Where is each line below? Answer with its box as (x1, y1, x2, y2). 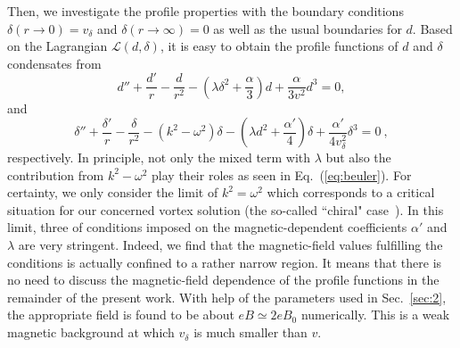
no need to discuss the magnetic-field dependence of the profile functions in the (7, 270, 439, 289)
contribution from (7, 165, 104, 184)
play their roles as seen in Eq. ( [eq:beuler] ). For (152, 165, 412, 184)
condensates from (7, 54, 102, 72)
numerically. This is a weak (300, 305, 450, 324)
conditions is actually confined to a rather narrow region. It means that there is (7, 253, 442, 271)
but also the (325, 148, 391, 167)
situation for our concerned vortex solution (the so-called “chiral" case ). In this (7, 200, 444, 219)
